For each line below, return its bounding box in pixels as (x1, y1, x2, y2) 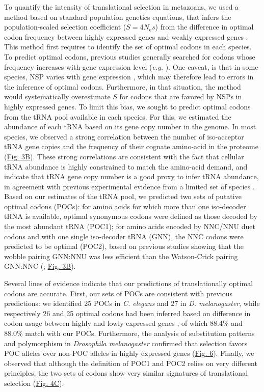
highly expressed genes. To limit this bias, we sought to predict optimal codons (4, 101, 251, 111)
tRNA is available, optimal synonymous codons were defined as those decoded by (4, 211, 257, 221)
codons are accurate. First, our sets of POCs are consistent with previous (4, 288, 233, 298)
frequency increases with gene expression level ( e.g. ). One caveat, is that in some (4, 61, 258, 72)
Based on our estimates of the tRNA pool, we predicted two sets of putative (4, 191, 242, 202)
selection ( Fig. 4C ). (4, 377, 64, 388)
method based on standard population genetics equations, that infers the (4, 11, 231, 22)
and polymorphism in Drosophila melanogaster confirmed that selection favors (4, 338, 248, 348)
